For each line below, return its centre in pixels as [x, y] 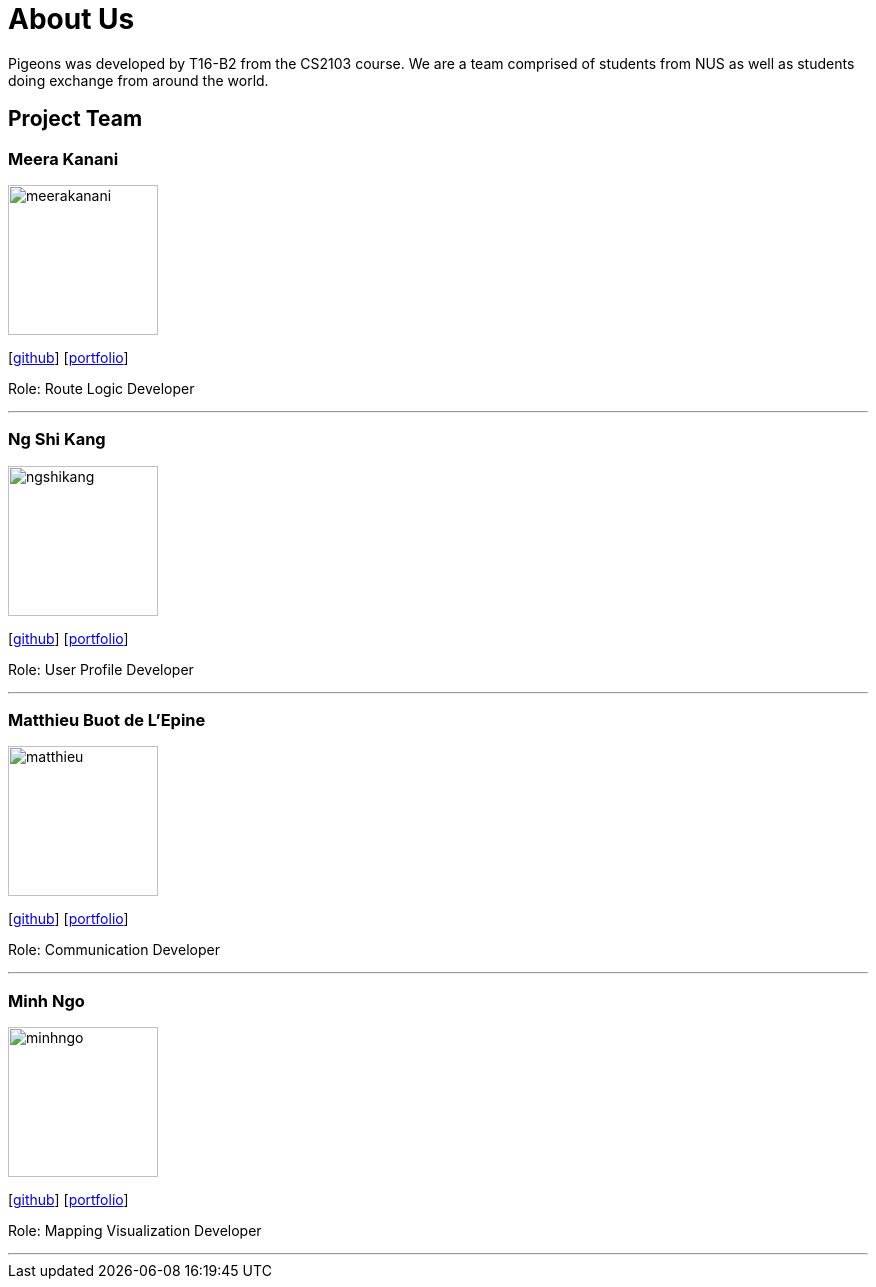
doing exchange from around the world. [138, 80]
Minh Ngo [46, 1000]
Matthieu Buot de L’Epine [107, 720]
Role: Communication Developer [114, 950]
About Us [71, 19]
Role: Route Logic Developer [101, 388]
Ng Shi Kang [57, 439]
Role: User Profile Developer [101, 669]
